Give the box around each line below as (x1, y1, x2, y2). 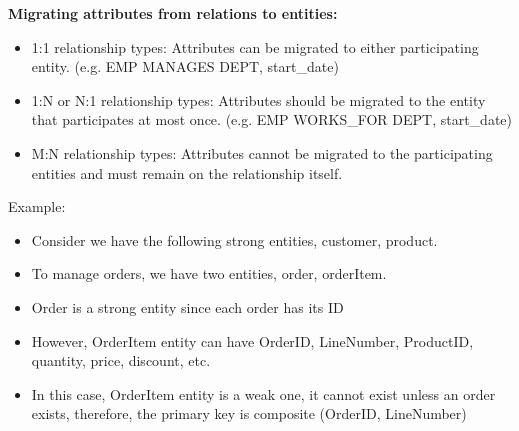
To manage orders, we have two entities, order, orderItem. (31, 263, 387, 284)
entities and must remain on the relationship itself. (31, 162, 343, 183)
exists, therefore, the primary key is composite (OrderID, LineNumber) (31, 403, 467, 424)
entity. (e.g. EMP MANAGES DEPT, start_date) (31, 56, 339, 77)
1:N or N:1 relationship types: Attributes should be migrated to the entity (31, 89, 486, 110)
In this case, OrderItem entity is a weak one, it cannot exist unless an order (31, 383, 496, 404)
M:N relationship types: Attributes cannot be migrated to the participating (31, 142, 493, 163)
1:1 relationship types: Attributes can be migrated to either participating (31, 36, 479, 57)
